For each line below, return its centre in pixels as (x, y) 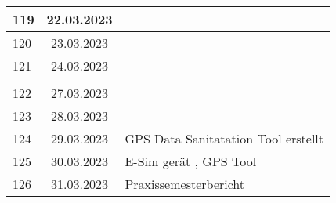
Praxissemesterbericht (185, 184)
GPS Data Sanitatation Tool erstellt (224, 138)
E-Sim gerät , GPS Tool (191, 161)
